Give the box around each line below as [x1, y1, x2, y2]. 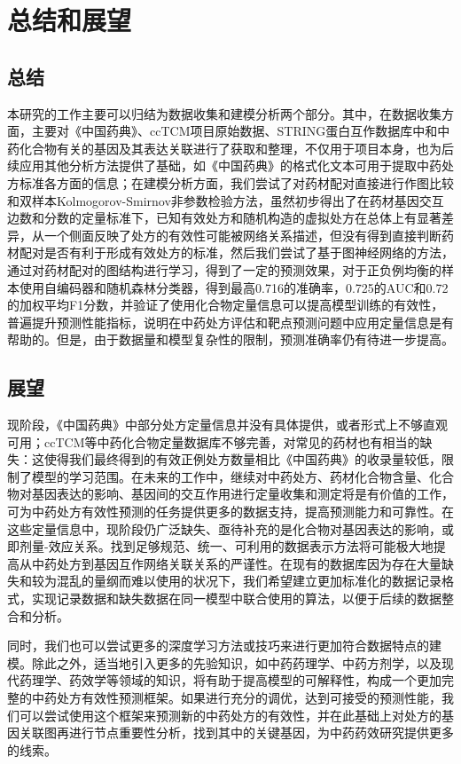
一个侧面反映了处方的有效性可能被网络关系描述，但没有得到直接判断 [43, 225, 441, 244]
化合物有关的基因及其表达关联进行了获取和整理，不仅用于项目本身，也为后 [19, 138, 454, 157]
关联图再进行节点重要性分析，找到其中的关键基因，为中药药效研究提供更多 [19, 723, 454, 742]
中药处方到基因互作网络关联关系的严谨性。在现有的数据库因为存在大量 [31, 554, 441, 572]
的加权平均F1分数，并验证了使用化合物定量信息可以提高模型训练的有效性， [7, 295, 444, 314]
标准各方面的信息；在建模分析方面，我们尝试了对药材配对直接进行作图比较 [19, 173, 454, 192]
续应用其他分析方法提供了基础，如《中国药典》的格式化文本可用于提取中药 [7, 156, 441, 175]
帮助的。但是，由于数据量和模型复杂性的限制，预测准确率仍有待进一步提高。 [7, 330, 454, 349]
